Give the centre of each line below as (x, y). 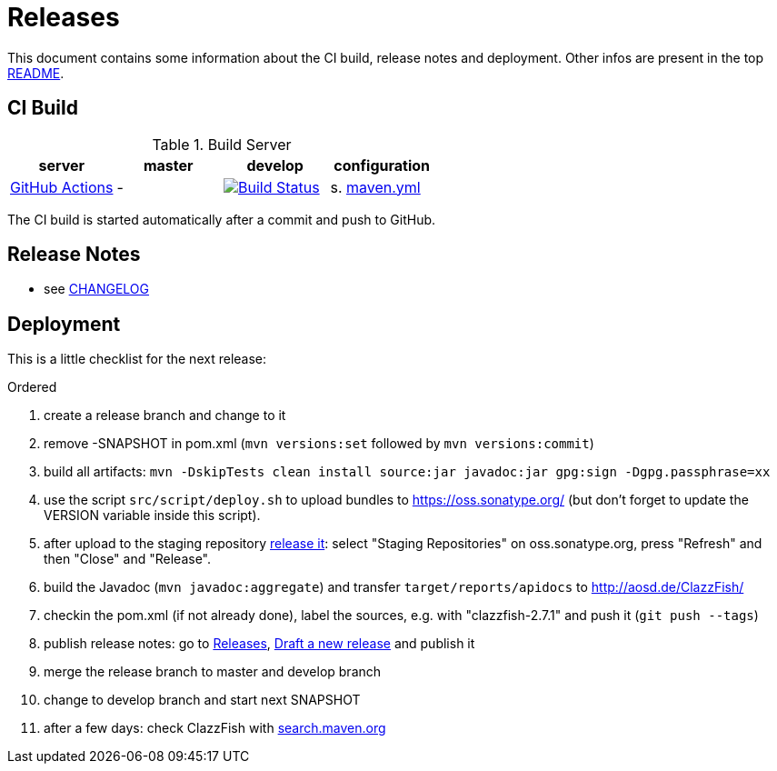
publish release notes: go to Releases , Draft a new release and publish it (259, 644)
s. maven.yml (375, 187)
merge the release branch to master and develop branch (213, 672)
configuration (382, 165)
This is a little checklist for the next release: (137, 359)
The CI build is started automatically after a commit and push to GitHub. (222, 219)
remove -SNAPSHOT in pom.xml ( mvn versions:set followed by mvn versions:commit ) (319, 444)
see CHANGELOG (97, 289)
